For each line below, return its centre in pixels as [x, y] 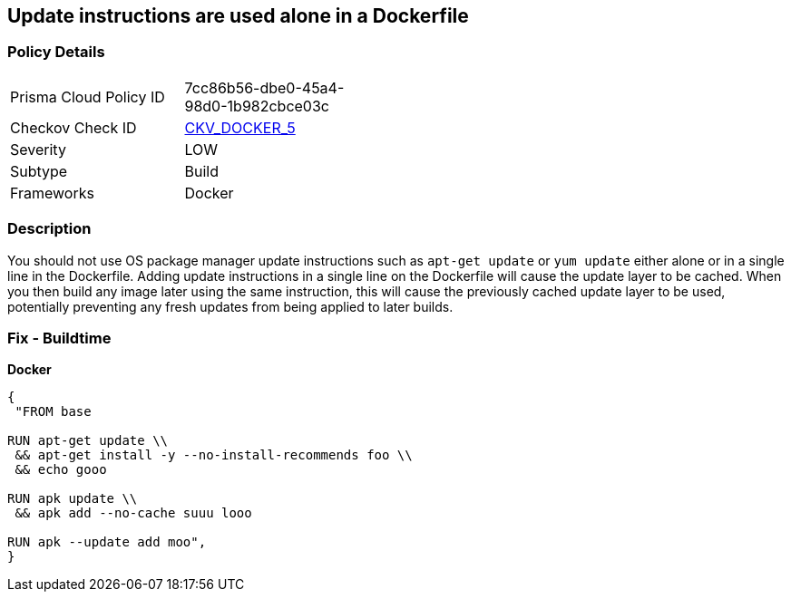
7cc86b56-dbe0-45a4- [264, 87]
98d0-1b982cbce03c [257, 106]
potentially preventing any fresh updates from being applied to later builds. [230, 306]
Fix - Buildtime [59, 338]
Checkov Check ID [73, 127]
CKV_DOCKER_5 [240, 127]
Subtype [39, 171]
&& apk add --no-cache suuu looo [133, 513]
